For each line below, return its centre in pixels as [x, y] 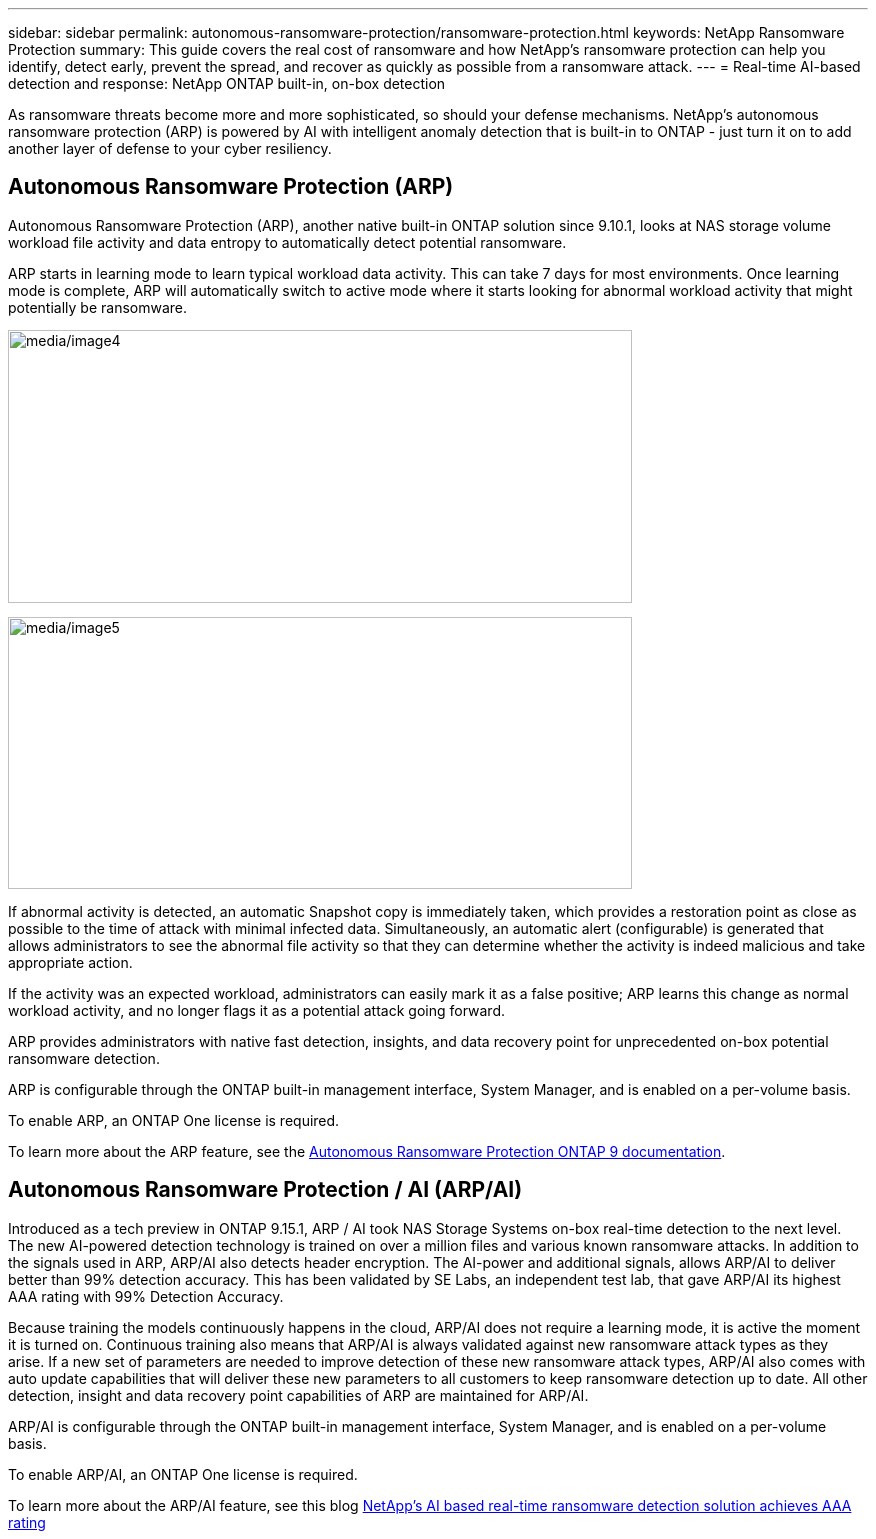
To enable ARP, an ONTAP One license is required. [174, 1120]
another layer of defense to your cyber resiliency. [170, 148]
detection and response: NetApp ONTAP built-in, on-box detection [227, 83]
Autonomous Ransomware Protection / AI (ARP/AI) [265, 1190]
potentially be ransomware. [98, 307]
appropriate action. [70, 962]
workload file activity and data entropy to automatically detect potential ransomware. [287, 242]
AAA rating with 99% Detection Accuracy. [146, 1296]
